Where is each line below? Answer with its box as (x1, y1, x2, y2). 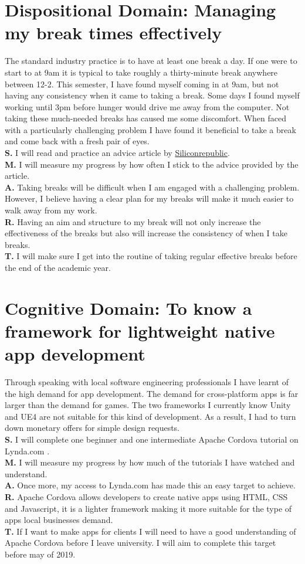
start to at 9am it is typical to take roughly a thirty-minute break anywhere (5, 66, 278, 78)
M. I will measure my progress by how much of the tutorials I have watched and (5, 456, 295, 468)
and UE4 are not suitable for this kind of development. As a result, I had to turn (5, 410, 296, 422)
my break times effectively (5, 21, 222, 45)
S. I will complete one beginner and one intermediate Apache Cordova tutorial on (5, 433, 299, 446)
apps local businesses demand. (5, 514, 113, 526)
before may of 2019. (5, 548, 76, 560)
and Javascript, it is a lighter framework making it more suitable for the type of (5, 502, 292, 514)
